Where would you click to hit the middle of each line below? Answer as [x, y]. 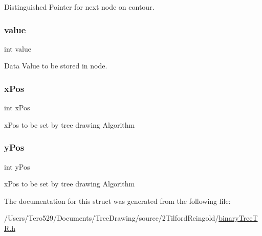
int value [18, 48]
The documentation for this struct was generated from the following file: [117, 200]
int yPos [17, 166]
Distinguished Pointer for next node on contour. [79, 7]
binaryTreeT [238, 218]
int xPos [17, 108]
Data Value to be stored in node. [56, 66]
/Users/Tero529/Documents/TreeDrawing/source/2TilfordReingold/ [112, 218]
